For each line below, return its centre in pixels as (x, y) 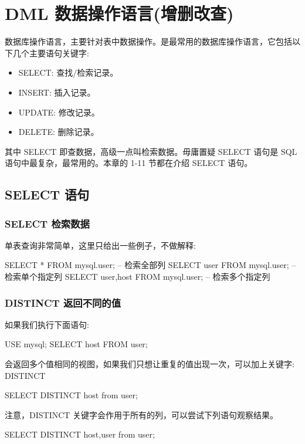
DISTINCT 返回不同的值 (63, 302)
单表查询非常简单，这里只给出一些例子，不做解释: (100, 245)
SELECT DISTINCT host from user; (71, 395)
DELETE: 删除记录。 (59, 132)
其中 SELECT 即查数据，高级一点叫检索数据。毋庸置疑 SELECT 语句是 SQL (151, 151)
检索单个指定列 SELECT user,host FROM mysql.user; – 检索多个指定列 (138, 277)
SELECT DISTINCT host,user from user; (80, 434)
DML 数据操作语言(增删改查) (119, 13)
